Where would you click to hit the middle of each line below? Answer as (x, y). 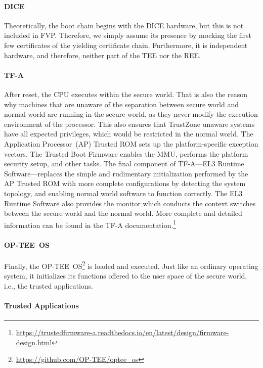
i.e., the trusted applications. (49, 285)
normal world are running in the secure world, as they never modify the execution (131, 114)
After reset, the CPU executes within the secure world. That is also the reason (126, 94)
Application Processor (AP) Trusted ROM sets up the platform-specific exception (131, 143)
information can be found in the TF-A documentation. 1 (90, 224)
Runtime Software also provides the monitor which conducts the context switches (130, 203)
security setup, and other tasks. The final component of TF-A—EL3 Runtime (124, 164)
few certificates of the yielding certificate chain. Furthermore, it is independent (126, 45)
